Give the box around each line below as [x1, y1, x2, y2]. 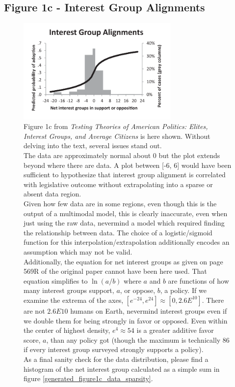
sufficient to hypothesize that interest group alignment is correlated [24, 169, 226, 180]
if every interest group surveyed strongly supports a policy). [24, 344, 204, 355]
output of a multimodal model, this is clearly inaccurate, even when [24, 208, 228, 218]
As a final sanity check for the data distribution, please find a [24, 354, 209, 364]
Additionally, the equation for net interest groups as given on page [24, 256, 223, 266]
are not [24, 305, 45, 316]
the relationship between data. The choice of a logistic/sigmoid [24, 227, 212, 237]
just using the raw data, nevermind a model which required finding [24, 218, 225, 228]
